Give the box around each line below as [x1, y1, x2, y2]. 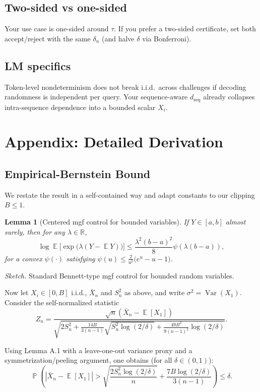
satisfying [66, 253, 95, 263]
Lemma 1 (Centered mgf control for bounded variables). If [5, 216, 189, 227]
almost [225, 216, 246, 227]
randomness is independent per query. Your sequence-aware [5, 91, 188, 102]
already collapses [203, 91, 255, 102]
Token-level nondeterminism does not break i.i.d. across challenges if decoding [5, 81, 246, 92]
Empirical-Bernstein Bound [5, 166, 151, 181]
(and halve [102, 33, 135, 43]
